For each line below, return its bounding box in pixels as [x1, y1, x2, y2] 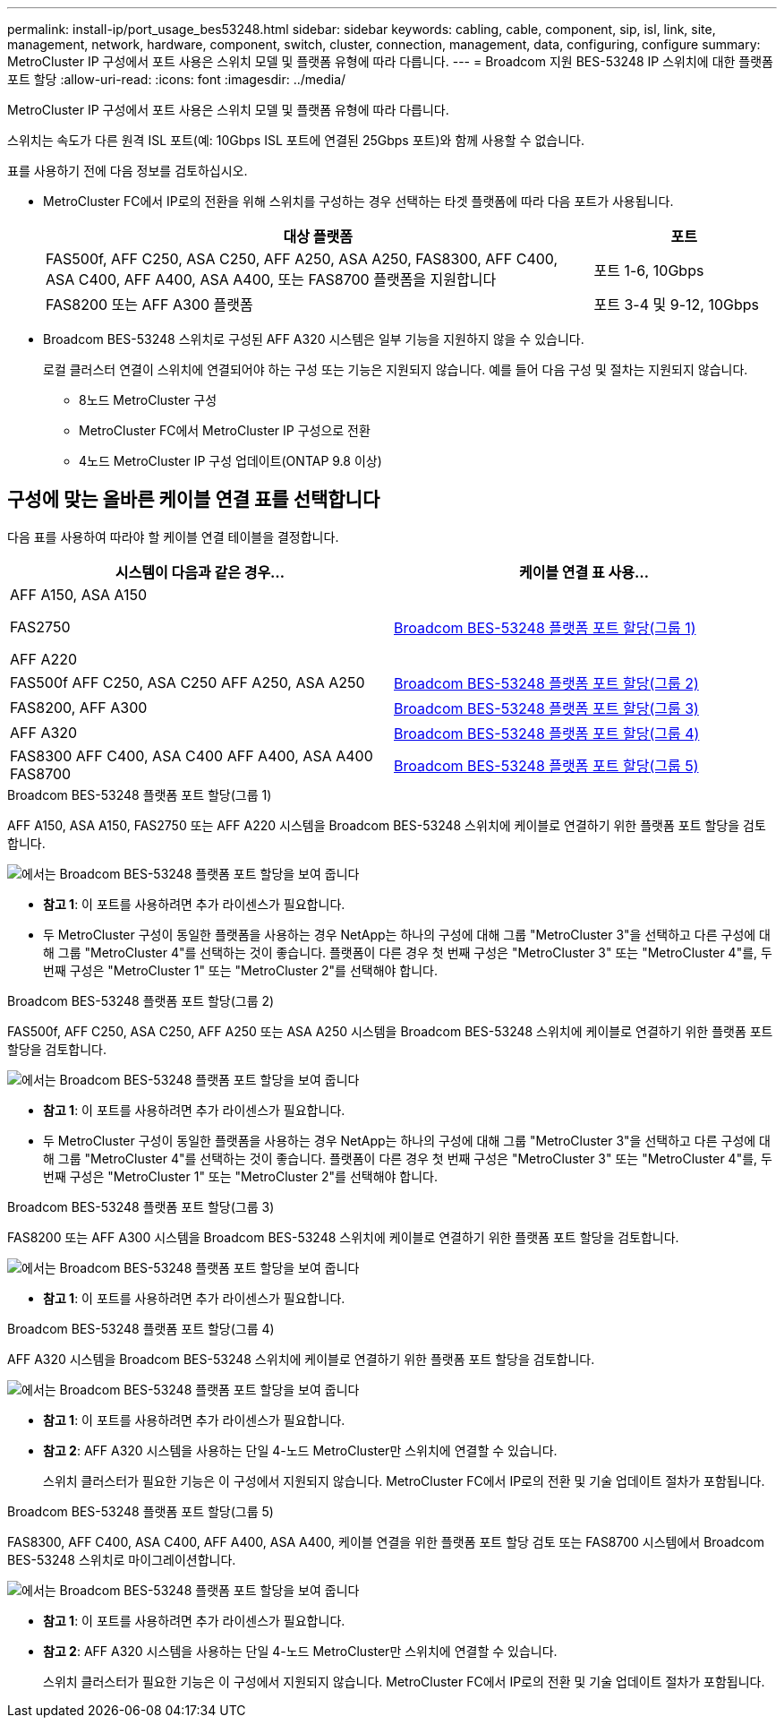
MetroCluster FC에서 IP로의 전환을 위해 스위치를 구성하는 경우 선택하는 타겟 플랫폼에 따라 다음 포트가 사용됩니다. [43, 193, 674, 209]
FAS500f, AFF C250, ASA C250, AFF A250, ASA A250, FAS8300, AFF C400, [46, 250, 558, 268]
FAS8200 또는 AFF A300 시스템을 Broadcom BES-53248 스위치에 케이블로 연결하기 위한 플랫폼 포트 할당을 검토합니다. [7, 1229, 679, 1245]
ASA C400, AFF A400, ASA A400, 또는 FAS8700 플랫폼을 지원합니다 [46, 270, 497, 288]
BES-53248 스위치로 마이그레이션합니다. [7, 1551, 236, 1567]
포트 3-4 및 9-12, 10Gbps [593, 296, 759, 313]
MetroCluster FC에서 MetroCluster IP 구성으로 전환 [79, 423, 371, 438]
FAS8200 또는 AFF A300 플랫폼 [46, 296, 253, 313]
